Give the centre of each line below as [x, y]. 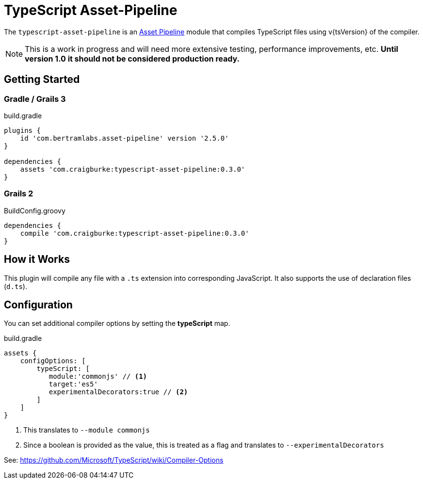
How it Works [37, 259]
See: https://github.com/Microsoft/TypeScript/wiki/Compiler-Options [114, 460]
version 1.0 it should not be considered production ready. [132, 58]
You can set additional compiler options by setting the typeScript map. [117, 323]
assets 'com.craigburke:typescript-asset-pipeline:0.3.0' [133, 169]
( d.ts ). [16, 286]
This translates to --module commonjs [87, 430]
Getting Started [42, 80]
